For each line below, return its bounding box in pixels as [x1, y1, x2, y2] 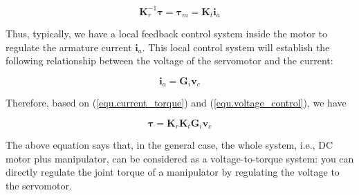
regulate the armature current [6, 39, 132, 54]
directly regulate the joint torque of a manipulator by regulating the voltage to [6, 165, 340, 179]
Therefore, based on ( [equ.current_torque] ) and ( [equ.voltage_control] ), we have [6, 95, 347, 110]
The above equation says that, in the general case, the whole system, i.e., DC [6, 138, 333, 152]
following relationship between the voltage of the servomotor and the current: [6, 53, 333, 68]
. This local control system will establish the [142, 39, 330, 54]
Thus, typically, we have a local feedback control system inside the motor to [6, 26, 328, 40]
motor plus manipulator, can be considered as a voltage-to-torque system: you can [6, 151, 354, 165]
